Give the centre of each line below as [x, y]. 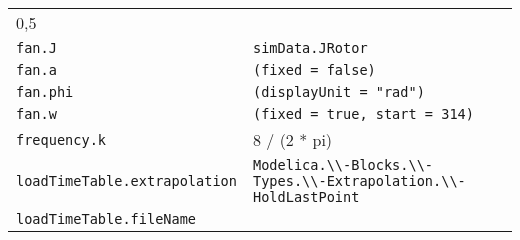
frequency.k [61, 139]
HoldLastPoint [306, 197]
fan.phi [45, 92]
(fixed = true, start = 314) [363, 114]
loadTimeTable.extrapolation [126, 181]
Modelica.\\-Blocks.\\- [343, 165]
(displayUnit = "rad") [338, 92]
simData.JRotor [310, 48]
